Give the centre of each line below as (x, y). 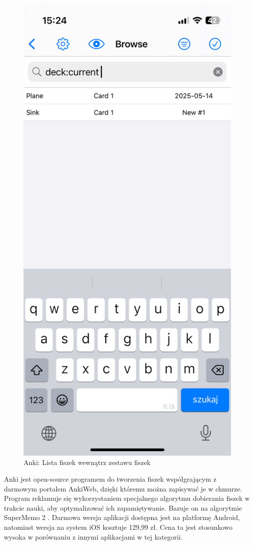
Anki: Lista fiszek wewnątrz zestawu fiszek (87, 462)
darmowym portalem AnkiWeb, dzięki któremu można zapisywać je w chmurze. (123, 488)
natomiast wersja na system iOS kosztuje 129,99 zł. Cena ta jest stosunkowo (118, 527)
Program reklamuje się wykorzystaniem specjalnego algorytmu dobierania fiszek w (127, 498)
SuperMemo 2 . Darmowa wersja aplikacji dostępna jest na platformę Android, (122, 517)
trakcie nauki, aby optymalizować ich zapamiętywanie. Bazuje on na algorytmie (123, 507)
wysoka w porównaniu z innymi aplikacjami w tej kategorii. (93, 536)
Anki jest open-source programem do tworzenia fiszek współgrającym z (110, 479)
